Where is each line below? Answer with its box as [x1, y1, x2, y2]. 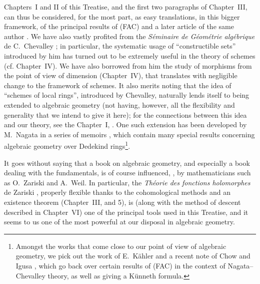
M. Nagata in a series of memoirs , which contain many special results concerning [4, 129, 255, 139]
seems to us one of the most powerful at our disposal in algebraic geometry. [4, 216, 235, 227]
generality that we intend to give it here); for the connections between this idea [4, 109, 247, 120]
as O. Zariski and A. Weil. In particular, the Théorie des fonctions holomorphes [4, 177, 250, 187]
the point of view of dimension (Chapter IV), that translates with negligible [4, 70, 237, 81]
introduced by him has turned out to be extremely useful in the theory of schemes [4, 50, 255, 61]
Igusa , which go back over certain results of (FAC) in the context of [15, 260, 225, 270]
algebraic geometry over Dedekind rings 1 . [4, 139, 130, 151]
